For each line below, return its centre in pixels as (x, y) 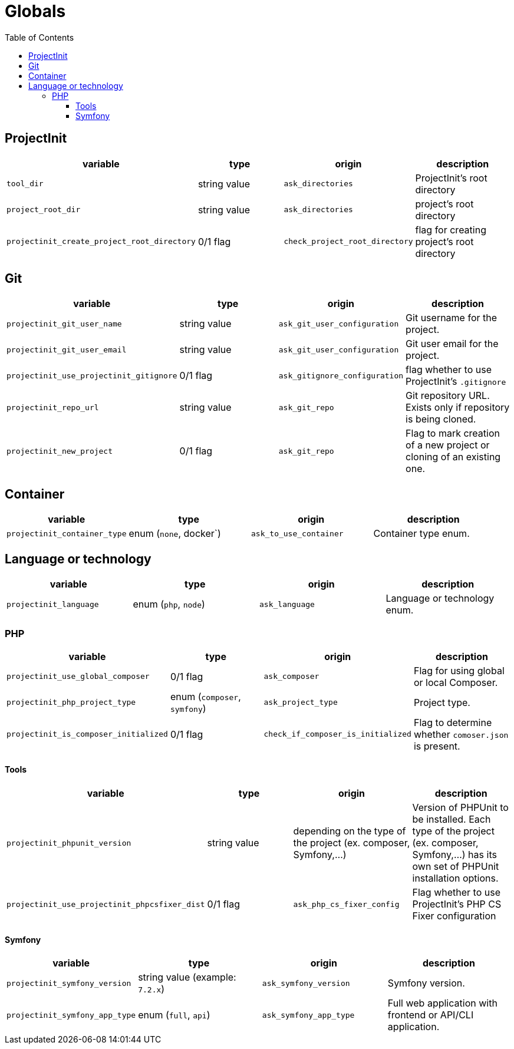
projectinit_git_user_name (64, 324)
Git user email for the (452, 344)
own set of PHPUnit (456, 867)
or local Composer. (456, 682)
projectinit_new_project (60, 451)
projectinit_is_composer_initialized (87, 734)
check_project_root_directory (348, 242)
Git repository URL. (448, 396)
